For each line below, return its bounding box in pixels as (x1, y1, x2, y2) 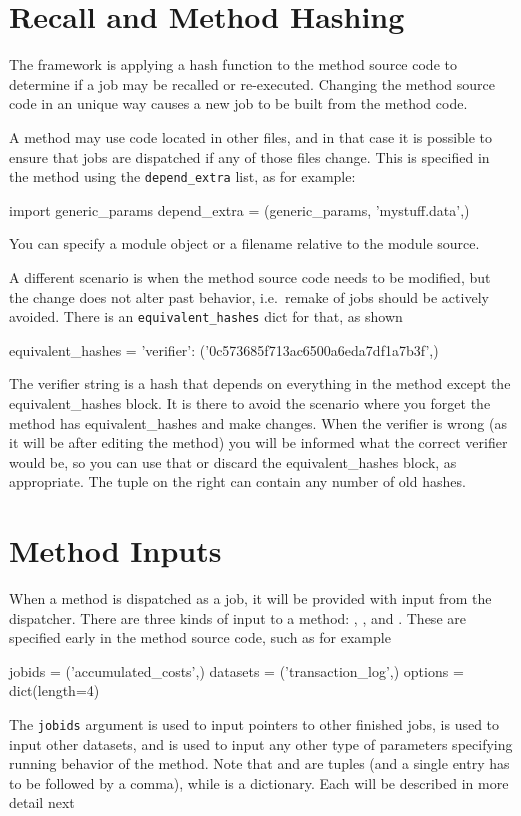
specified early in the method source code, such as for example (9, 627, 391, 648)
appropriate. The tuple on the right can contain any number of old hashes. (9, 471, 466, 492)
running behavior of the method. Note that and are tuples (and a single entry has (9, 753, 510, 774)
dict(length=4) (9, 680, 100, 701)
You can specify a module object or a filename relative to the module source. (9, 233, 480, 254)
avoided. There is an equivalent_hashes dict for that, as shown (9, 306, 403, 327)
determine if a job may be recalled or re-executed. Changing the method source (9, 73, 495, 94)
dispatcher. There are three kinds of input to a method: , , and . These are (9, 607, 466, 628)
